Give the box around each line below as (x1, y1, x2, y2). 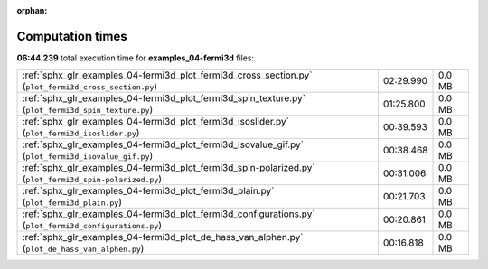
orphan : (16, 5, 48, 15)
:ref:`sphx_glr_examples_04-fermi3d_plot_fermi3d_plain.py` (22, 185, 275, 198)
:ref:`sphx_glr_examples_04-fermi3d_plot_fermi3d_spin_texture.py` (22, 92, 306, 105)
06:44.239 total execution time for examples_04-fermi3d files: (16, 52, 255, 63)
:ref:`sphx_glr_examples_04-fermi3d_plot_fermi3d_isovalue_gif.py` (22, 138, 305, 151)
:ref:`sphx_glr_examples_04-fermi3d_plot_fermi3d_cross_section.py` (22, 69, 313, 81)
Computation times (16, 28, 127, 44)
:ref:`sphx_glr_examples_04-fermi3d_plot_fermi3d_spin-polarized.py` (22, 162, 315, 174)
